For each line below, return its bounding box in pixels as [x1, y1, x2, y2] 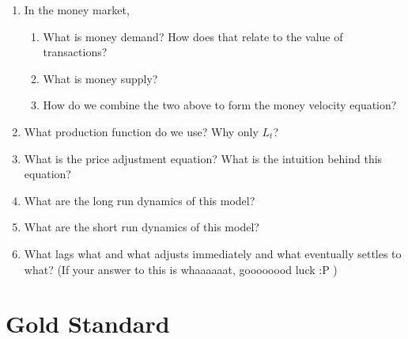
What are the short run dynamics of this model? [24, 219, 259, 235]
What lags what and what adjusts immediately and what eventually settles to [24, 245, 402, 261]
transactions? [43, 44, 108, 60]
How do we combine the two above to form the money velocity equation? [43, 97, 397, 113]
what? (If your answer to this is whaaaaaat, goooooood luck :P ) [24, 261, 338, 277]
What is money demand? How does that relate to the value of [43, 28, 343, 44]
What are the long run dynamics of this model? [24, 192, 255, 208]
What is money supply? [43, 70, 158, 86]
